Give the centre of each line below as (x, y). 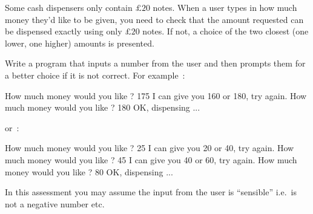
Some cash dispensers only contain (69, 7)
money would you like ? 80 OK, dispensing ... (89, 171)
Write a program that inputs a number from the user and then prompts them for (155, 63)
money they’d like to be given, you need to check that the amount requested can (154, 19)
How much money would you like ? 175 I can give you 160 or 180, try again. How (156, 95)
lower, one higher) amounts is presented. (80, 43)
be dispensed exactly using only (64, 31)
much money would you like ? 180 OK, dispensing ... (103, 107)
